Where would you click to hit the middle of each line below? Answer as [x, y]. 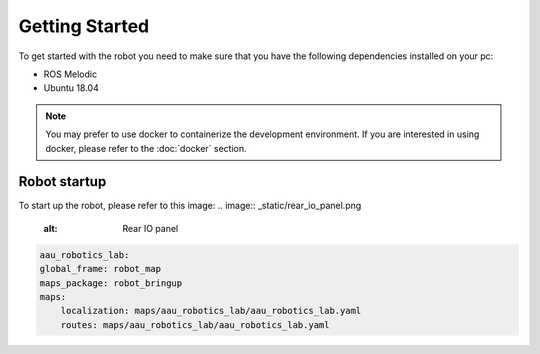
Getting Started [84, 26]
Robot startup [62, 181]
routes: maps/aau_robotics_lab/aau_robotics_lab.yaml [195, 324]
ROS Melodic [70, 74]
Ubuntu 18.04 [71, 88]
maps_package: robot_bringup [111, 283]
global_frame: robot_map [100, 269]
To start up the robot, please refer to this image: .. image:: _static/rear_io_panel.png [190, 206]
